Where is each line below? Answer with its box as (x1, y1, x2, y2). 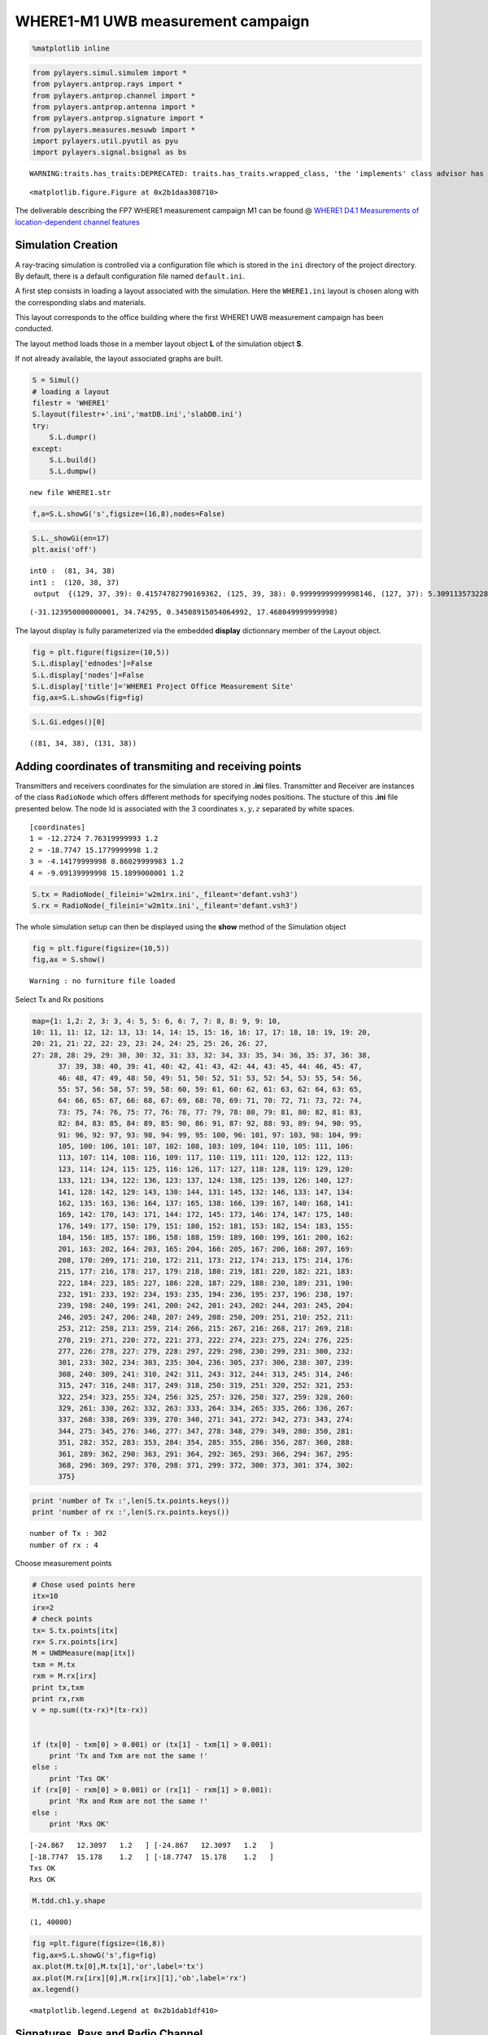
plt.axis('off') (32, 545, 98, 554)
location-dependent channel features (15, 217, 140, 227)
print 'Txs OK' (49, 1774, 110, 1783)
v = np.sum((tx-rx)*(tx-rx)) (32, 1705, 149, 1715)
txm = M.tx (32, 1660, 76, 1669)
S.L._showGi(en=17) (32, 533, 110, 543)
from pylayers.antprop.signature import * (32, 114, 204, 123)
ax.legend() (32, 1985, 81, 1993)
